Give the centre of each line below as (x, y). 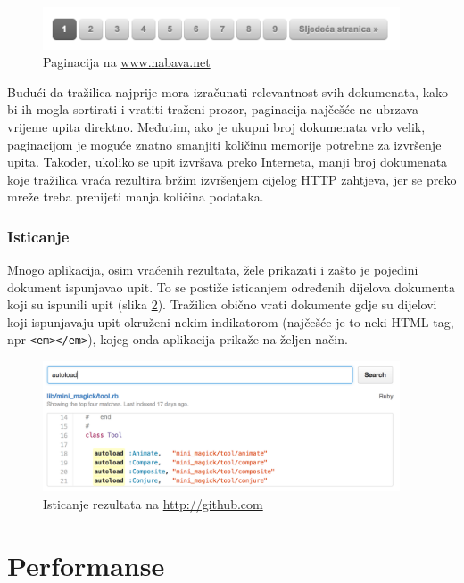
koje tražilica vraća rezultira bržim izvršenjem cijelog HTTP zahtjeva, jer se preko (232, 179)
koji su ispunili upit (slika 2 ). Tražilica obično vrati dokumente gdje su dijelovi (222, 304)
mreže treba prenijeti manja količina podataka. (136, 197)
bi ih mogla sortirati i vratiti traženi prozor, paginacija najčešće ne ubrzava (213, 109)
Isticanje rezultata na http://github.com (153, 503)
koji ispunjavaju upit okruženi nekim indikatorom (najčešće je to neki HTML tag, (231, 321)
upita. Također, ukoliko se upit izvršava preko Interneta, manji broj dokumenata (228, 162)
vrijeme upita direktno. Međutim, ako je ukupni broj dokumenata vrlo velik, (216, 126)
